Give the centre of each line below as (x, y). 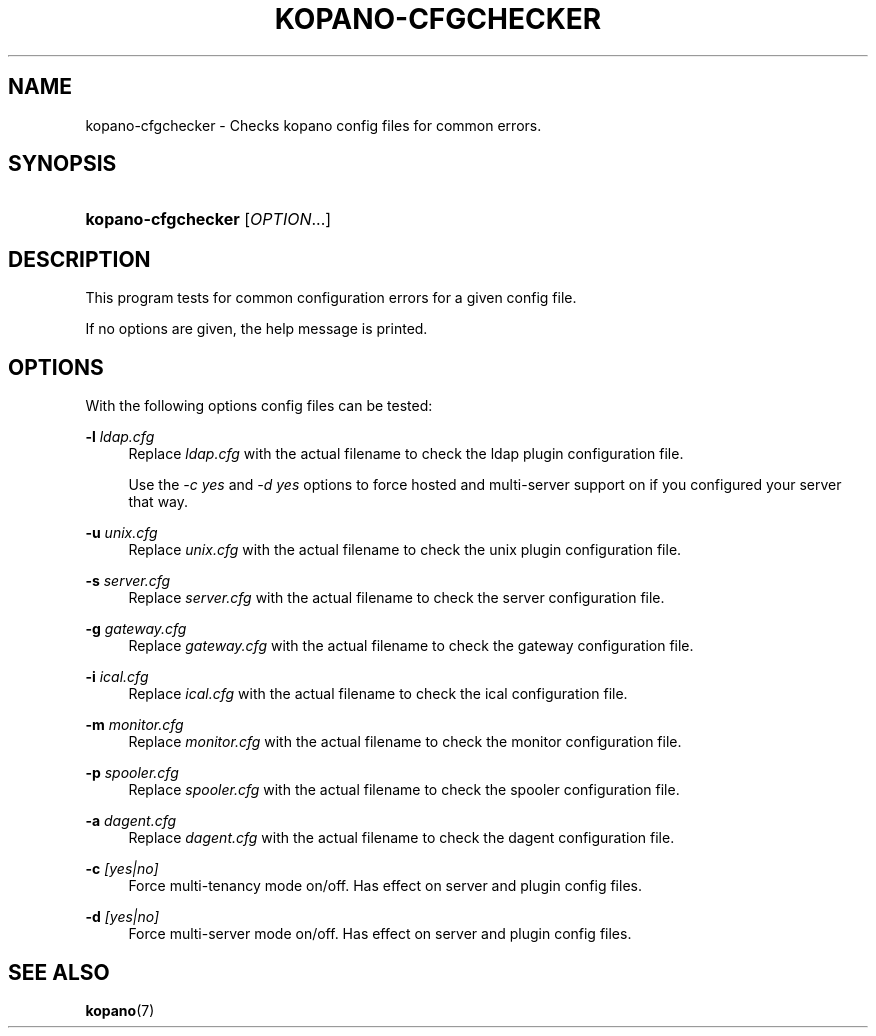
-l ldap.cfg (120, 437)
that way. (158, 502)
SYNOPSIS (62, 164)
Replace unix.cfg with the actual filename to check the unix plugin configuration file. (405, 550)
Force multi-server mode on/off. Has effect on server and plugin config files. (380, 934)
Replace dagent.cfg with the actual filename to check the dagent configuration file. (401, 838)
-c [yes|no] (122, 869)
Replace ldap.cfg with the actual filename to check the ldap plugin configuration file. (406, 454)
